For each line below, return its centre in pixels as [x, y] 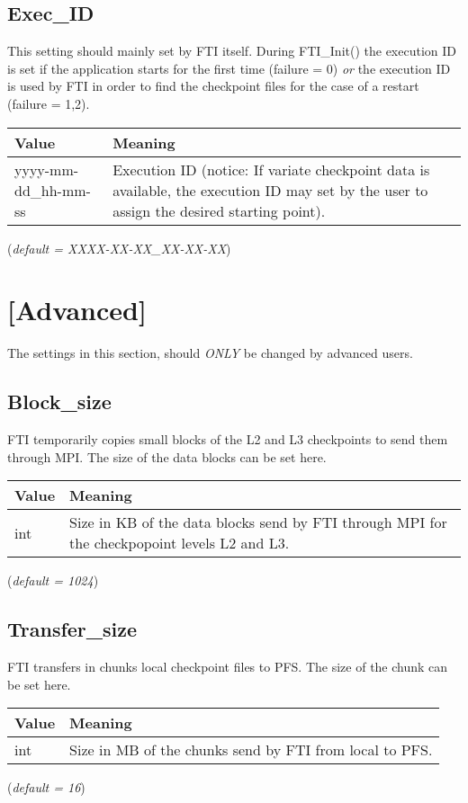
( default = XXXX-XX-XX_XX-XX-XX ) [119, 248]
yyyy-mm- [47, 169]
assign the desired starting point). [219, 210]
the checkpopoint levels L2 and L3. [180, 543]
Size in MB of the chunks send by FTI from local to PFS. [251, 750]
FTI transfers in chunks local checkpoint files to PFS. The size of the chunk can [228, 667]
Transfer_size [72, 629]
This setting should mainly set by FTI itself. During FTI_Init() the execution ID [232, 51]
